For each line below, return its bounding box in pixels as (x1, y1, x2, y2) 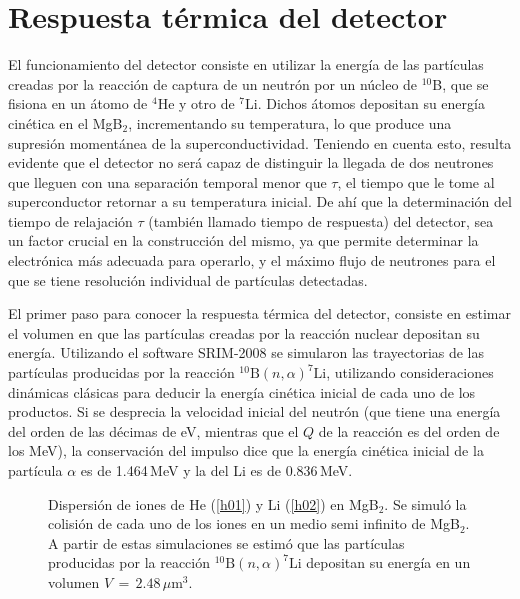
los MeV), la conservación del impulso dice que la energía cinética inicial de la (8, 440, 484, 461)
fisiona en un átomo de (8, 93, 148, 114)
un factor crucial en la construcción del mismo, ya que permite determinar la (8, 230, 479, 251)
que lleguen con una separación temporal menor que (8, 171, 327, 192)
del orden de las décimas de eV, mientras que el (8, 420, 299, 441)
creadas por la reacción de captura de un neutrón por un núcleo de (8, 73, 418, 94)
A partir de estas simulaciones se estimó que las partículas (48, 532, 405, 553)
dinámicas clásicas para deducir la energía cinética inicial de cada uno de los (8, 381, 476, 402)
